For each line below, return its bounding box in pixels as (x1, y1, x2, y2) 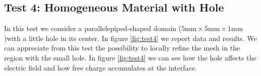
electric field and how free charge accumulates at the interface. (4, 62, 197, 72)
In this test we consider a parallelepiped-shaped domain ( (4, 23, 182, 33)
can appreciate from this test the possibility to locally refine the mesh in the (4, 42, 240, 53)
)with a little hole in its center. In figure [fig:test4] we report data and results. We (4, 32, 257, 43)
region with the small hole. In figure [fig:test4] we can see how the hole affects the (4, 52, 256, 62)
